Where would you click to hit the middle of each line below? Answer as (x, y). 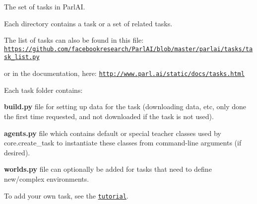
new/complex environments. (47, 178)
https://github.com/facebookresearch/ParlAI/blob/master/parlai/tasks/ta (128, 49)
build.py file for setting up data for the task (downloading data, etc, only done (125, 106)
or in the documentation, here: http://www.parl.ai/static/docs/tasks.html (124, 73)
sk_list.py (22, 57)
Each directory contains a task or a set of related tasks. (88, 23)
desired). (17, 152)
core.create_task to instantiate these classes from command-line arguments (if (123, 143)
